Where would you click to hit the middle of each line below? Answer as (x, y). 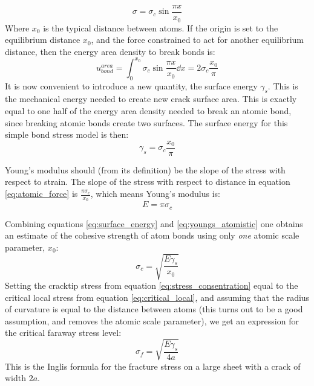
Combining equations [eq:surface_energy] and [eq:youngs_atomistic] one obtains (154, 223)
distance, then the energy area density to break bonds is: (110, 51)
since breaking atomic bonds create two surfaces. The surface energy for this (146, 122)
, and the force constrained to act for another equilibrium (198, 40)
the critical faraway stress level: (63, 333)
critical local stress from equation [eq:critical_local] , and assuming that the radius (157, 297)
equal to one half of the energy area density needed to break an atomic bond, (148, 110)
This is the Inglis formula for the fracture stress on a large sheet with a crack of (153, 366)
